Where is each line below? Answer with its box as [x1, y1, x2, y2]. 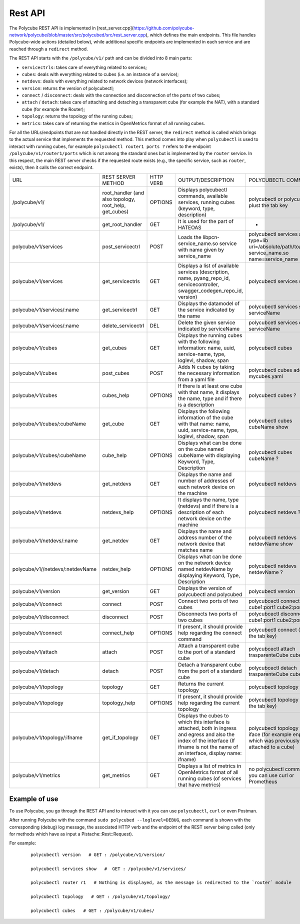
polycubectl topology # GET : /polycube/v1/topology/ [30, 894, 170, 899]
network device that [177, 540, 225, 547]
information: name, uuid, [177, 344, 235, 351]
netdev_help [102, 565, 131, 572]
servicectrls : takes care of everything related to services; [21, 64, 147, 70]
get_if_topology [102, 734, 138, 741]
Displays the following [177, 408, 230, 415]
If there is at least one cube [177, 382, 242, 389]
